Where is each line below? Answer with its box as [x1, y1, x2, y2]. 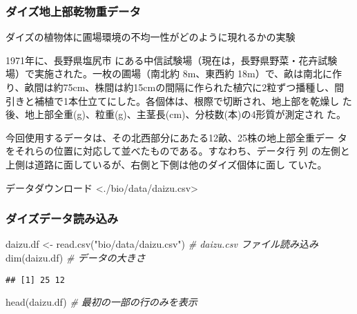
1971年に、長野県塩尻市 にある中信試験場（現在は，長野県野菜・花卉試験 [6, 52, 338, 67]
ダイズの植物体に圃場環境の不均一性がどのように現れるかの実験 [6, 30, 296, 44]
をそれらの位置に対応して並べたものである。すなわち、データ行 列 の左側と [6, 144, 350, 158]
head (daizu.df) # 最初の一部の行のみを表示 [6, 295, 197, 309]
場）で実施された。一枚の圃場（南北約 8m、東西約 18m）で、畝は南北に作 [6, 66, 342, 81]
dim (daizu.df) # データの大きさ [6, 250, 146, 264]
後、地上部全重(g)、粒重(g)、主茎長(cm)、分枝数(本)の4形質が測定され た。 [6, 107, 347, 121]
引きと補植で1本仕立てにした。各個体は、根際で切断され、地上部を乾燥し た [6, 93, 352, 108]
